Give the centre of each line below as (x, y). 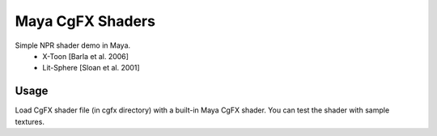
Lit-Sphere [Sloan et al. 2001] (91, 68)
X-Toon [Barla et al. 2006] (86, 56)
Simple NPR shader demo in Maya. (73, 45)
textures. (30, 121)
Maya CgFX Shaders (85, 21)
